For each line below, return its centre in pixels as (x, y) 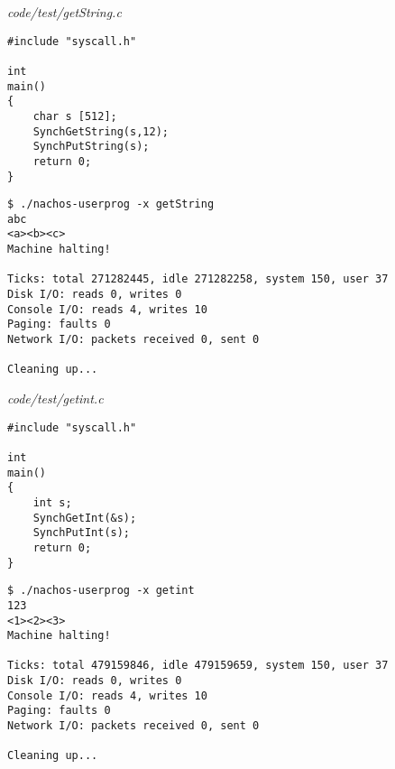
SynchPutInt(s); (82, 533)
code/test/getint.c (55, 398)
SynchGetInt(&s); (85, 518)
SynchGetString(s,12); (101, 131)
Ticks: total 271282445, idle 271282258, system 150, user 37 (198, 279)
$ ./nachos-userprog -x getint (101, 591)
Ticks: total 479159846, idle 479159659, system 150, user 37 (198, 666)
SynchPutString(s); (91, 147)
